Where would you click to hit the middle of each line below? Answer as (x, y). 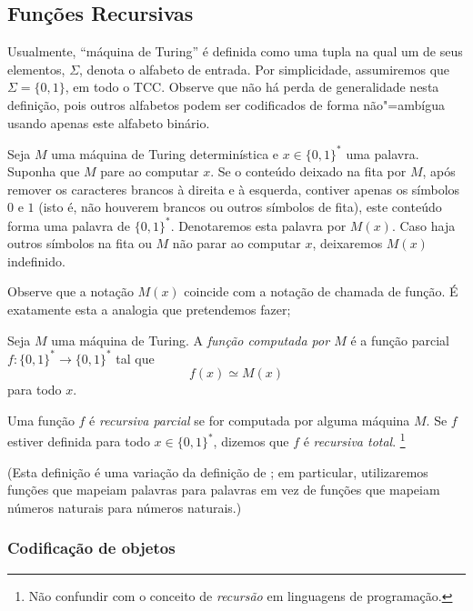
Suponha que (44, 171)
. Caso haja (423, 225)
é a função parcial (400, 340)
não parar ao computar (236, 243)
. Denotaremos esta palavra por (258, 225)
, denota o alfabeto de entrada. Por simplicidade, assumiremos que (265, 69)
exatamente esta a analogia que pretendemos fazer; (149, 309)
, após (439, 171)
